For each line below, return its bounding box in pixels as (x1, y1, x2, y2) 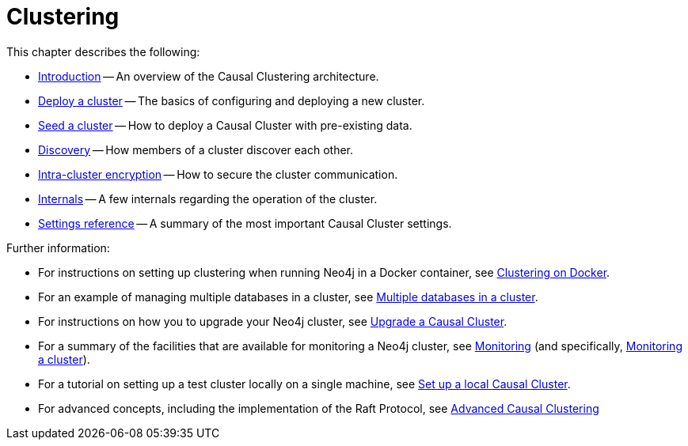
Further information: (6, 240, 110, 255)
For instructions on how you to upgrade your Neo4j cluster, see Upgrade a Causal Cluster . (38, 314, 507, 328)
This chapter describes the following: (6, 44, 200, 59)
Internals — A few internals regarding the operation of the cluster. (38, 191, 378, 206)
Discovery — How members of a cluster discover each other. (38, 142, 354, 157)
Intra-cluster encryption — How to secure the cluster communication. (38, 167, 398, 181)
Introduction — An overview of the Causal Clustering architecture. (38, 69, 379, 83)
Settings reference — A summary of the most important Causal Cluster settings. (38, 216, 452, 230)
